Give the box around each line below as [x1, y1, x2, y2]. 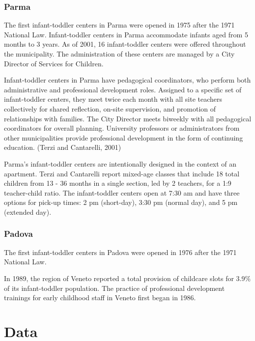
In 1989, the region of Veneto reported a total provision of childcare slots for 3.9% [4, 273, 251, 283]
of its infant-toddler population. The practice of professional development [4, 283, 225, 293]
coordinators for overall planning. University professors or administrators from [4, 123, 240, 133]
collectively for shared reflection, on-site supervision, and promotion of [4, 103, 216, 114]
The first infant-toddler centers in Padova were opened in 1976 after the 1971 [4, 247, 237, 257]
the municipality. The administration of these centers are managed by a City [4, 49, 235, 58]
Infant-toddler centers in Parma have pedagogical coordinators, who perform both [4, 75, 251, 85]
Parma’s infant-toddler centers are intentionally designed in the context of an [4, 158, 237, 169]
